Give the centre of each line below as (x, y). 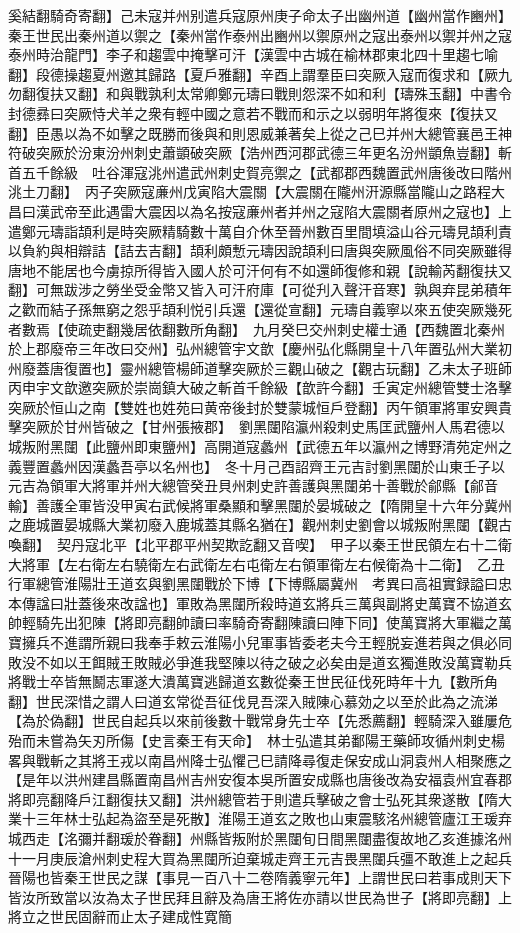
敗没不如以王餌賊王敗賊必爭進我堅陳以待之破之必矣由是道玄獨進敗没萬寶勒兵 (260, 661)
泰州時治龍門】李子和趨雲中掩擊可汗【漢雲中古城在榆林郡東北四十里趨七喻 (253, 54)
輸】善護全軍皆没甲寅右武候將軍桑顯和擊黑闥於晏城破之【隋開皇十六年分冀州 (260, 504)
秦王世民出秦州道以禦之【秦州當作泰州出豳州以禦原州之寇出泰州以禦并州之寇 (260, 34)
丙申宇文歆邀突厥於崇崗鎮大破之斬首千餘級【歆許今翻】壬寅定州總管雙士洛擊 (260, 387)
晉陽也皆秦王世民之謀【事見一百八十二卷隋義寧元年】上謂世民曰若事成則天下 (260, 877)
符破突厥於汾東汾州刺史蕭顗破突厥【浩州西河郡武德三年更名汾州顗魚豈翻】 (253, 152)
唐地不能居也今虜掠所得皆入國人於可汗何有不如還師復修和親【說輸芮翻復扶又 (260, 269)
